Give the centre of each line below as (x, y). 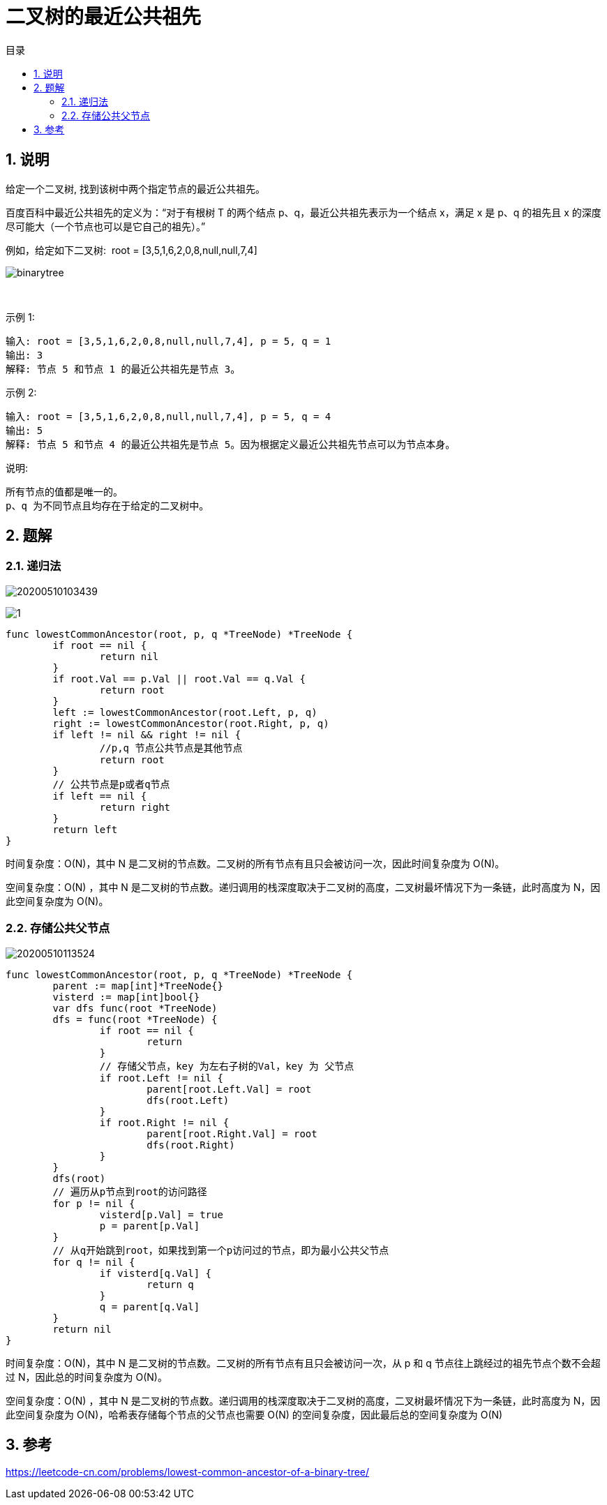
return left (85, 829)
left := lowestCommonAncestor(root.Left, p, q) (185, 712)
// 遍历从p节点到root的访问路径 (130, 1191)
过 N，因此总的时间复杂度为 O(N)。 (87, 1377)
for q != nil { (94, 1262)
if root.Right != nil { (164, 1122)
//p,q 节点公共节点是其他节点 (171, 748)
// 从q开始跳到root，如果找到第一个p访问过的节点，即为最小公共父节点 (221, 1250)
